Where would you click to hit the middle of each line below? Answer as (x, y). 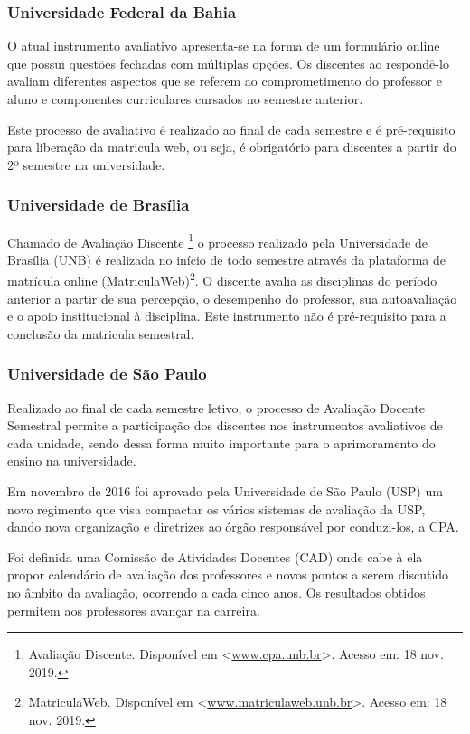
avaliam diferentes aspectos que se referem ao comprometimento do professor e (225, 81)
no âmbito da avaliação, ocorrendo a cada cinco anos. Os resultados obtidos (216, 593)
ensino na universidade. (72, 461)
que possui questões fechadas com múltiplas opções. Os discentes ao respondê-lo (228, 63)
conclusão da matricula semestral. (101, 333)
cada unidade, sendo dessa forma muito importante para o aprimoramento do (221, 442)
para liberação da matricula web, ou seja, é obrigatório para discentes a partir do (232, 147)
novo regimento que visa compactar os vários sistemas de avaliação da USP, (216, 508)
